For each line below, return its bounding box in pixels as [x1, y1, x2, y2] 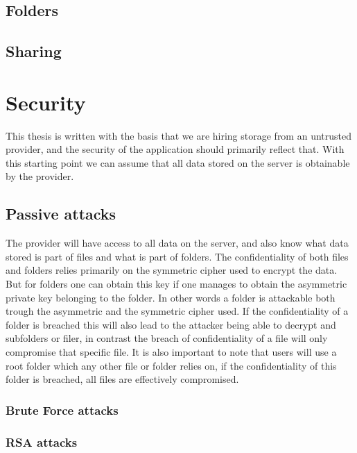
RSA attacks [6, 433, 78, 450]
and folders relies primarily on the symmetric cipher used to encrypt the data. [6, 263, 338, 277]
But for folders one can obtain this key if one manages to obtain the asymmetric [6, 277, 347, 291]
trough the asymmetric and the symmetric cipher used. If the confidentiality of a [6, 304, 349, 318]
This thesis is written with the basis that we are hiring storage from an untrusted [6, 128, 351, 142]
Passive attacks [6, 203, 116, 224]
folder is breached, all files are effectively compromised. [6, 372, 239, 386]
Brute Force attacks [6, 401, 119, 418]
